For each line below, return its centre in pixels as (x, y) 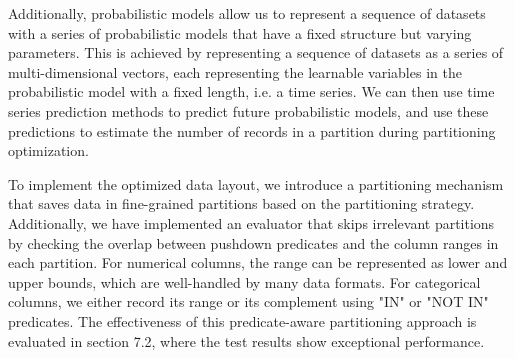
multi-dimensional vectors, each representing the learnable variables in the (235, 71)
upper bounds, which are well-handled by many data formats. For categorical (244, 281)
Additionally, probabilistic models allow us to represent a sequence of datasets (247, 13)
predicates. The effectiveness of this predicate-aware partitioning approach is (242, 320)
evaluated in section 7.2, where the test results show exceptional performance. (246, 340)
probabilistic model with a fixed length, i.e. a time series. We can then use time (251, 91)
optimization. (48, 150)
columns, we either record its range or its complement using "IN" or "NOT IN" (248, 301)
